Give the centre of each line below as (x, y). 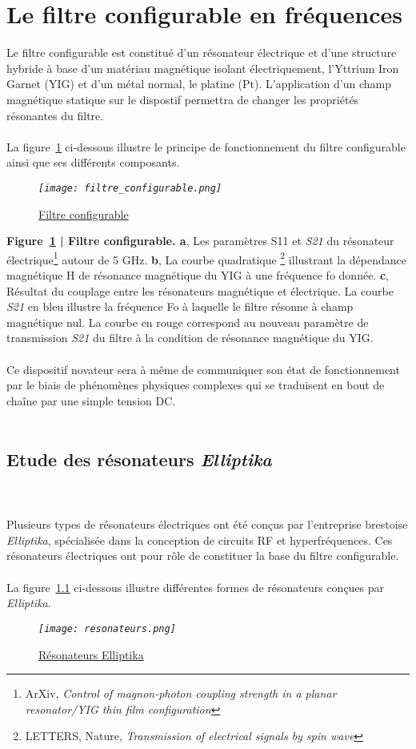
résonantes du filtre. (55, 115)
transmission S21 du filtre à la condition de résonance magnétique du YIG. (190, 338)
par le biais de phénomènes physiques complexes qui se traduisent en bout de (196, 385)
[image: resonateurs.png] (107, 628)
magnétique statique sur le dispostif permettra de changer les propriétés (183, 99)
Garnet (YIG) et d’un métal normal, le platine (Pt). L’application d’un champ (199, 84)
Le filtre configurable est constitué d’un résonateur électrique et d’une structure (202, 52)
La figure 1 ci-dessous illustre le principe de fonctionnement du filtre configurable (206, 146)
